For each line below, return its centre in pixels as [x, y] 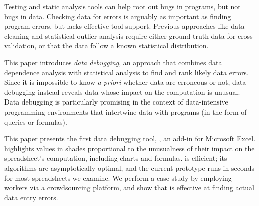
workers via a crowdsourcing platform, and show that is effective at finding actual [129, 188]
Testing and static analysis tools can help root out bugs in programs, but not [122, 6]
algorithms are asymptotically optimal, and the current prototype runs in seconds [129, 168]
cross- [246, 35]
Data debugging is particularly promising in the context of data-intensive [116, 102]
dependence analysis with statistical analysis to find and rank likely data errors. [126, 72]
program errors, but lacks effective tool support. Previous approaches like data [124, 26]
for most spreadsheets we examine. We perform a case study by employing [118, 178]
